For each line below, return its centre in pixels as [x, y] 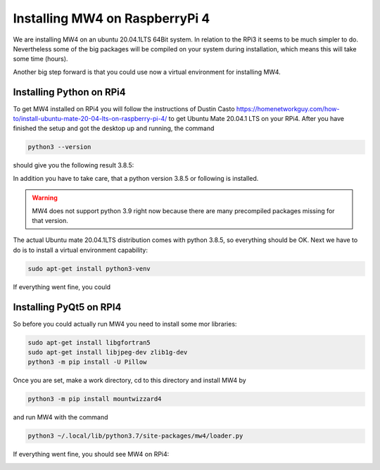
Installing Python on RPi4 [69, 92]
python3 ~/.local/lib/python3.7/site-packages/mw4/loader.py [135, 436]
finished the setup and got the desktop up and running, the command [114, 128]
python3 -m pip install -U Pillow [87, 362]
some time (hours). [40, 59]
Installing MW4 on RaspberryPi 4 [112, 18]
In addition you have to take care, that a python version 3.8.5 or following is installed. [136, 178]
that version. [50, 220]
